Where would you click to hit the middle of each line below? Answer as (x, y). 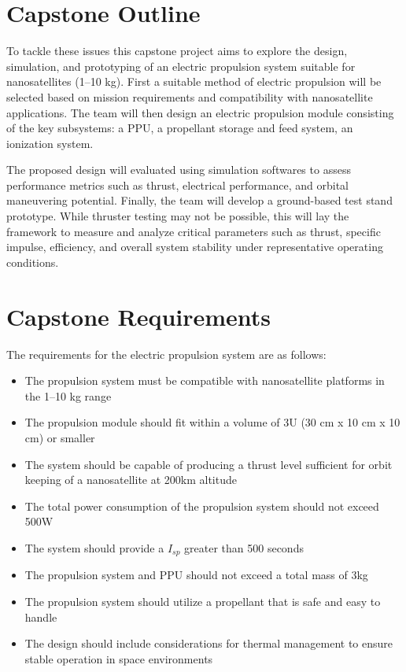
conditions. (33, 262)
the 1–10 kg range (68, 395)
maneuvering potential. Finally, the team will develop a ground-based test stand (199, 200)
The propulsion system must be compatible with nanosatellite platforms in (205, 380)
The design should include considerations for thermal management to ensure (209, 643)
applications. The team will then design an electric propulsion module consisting (200, 112)
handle (41, 617)
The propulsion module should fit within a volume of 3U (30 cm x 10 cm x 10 (212, 422)
